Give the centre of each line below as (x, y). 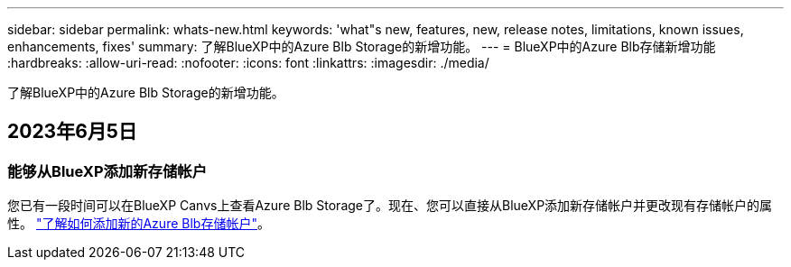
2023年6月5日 (72, 132)
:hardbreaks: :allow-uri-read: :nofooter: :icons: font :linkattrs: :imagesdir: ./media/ (248, 63)
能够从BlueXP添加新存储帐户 (107, 171)
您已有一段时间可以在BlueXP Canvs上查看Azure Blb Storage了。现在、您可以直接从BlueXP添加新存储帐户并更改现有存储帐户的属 (390, 206)
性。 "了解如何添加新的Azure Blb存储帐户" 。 (139, 224)
